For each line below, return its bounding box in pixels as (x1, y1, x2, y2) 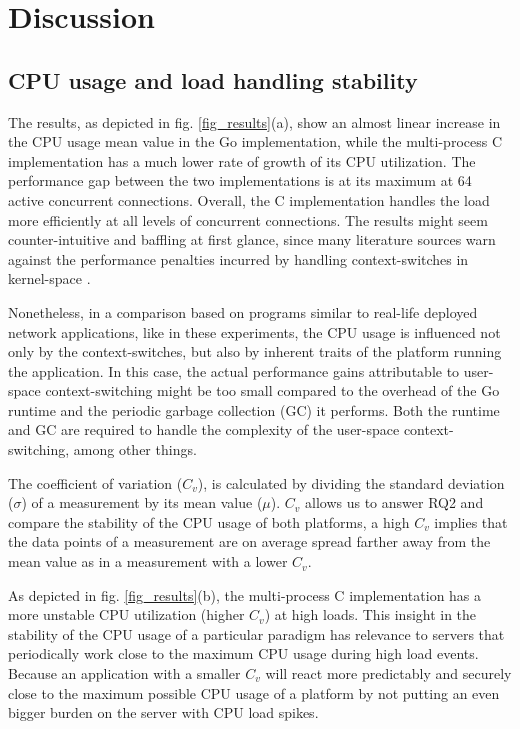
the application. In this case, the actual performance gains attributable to (8, 360, 460, 381)
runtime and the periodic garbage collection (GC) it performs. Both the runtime (8, 399, 500, 420)
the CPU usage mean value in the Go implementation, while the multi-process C (8, 131, 503, 152)
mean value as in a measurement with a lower (8, 551, 288, 572)
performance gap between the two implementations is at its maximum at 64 (8, 170, 472, 191)
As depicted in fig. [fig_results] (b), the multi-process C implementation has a (8, 584, 482, 605)
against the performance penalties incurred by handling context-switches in (8, 248, 469, 269)
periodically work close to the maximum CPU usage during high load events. (8, 643, 479, 664)
